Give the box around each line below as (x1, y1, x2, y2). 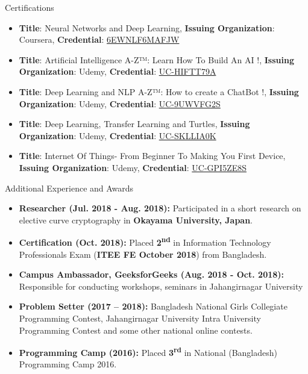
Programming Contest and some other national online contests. (19, 323, 253, 336)
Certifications (5, 1, 54, 13)
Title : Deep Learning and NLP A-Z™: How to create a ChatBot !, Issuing (19, 85, 299, 98)
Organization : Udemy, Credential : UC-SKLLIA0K (19, 129, 216, 142)
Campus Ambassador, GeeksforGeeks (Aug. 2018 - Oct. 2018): (19, 268, 284, 281)
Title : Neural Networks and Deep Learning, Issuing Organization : (19, 21, 275, 34)
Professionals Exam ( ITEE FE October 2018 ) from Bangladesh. (19, 248, 267, 260)
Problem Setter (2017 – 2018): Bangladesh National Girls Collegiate (19, 300, 288, 313)
